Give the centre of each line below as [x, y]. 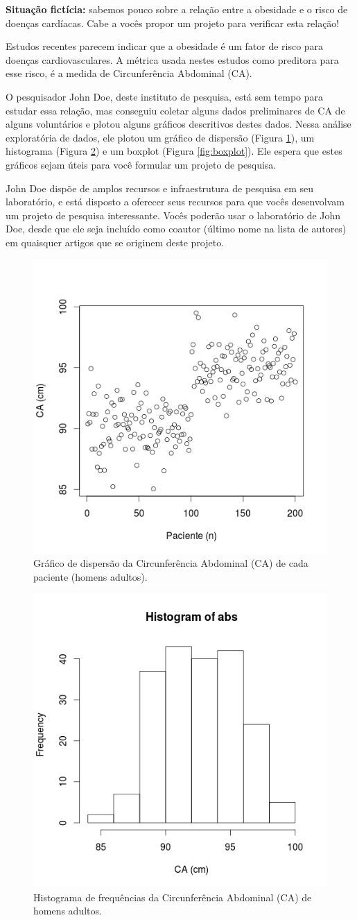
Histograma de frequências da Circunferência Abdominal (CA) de [173, 897]
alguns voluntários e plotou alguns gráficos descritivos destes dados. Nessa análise [178, 124]
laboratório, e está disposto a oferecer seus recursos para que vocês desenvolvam [175, 202]
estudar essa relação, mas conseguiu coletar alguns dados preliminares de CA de [175, 110]
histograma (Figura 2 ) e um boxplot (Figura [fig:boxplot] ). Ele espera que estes [174, 151]
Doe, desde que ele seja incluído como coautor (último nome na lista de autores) [176, 229]
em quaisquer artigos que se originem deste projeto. [115, 242]
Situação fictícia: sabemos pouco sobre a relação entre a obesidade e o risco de [177, 9]
